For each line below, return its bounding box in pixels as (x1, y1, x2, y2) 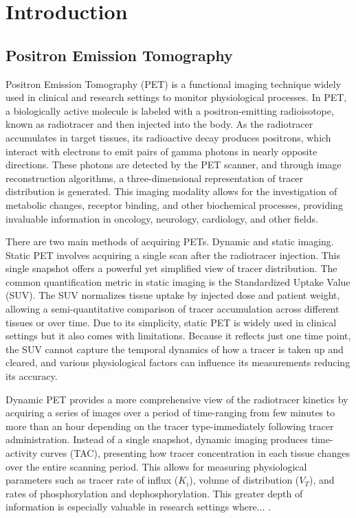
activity (5, 446, 38, 460)
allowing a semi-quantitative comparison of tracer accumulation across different (5, 302, 340, 316)
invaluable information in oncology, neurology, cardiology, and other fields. (5, 211, 318, 225)
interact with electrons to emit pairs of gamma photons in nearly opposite (5, 144, 318, 158)
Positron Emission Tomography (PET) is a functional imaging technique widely (5, 76, 342, 91)
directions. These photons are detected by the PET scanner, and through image (5, 157, 342, 172)
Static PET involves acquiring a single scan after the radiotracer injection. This (5, 247, 341, 262)
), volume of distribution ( (189, 473, 300, 487)
